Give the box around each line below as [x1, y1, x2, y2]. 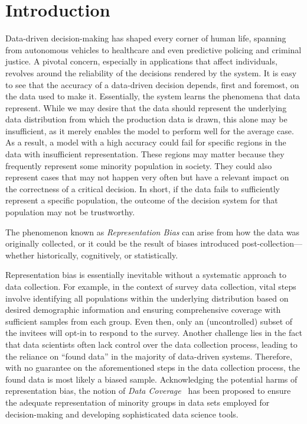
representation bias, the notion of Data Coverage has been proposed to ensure [5, 384, 291, 397]
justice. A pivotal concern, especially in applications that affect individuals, [5, 55, 277, 67]
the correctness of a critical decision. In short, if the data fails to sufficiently [5, 182, 280, 195]
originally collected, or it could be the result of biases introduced [5, 237, 239, 250]
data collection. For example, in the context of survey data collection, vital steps [5, 280, 296, 292]
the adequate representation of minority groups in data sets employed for [5, 396, 270, 408]
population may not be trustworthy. [5, 206, 135, 218]
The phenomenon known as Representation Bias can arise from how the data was [5, 225, 300, 238]
